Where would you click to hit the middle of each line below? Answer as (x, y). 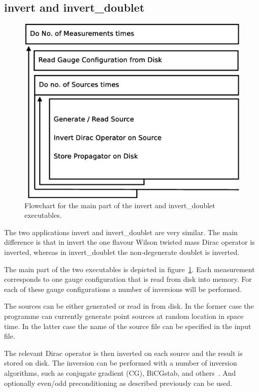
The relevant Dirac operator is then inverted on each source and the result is (123, 353)
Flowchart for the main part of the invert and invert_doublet (120, 205)
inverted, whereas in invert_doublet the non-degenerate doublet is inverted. (122, 252)
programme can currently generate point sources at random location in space (124, 316)
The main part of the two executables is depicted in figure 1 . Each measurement (129, 269)
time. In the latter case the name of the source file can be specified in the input (128, 326)
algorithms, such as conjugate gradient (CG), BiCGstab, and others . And (120, 372)
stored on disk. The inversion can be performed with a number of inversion (121, 363)
